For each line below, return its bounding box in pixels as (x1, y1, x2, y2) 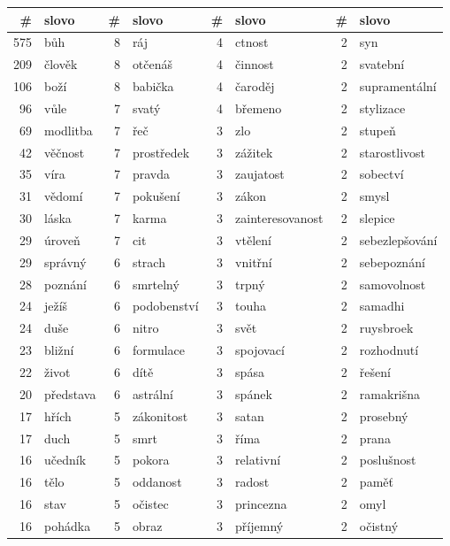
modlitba (44, 120, 93, 139)
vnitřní (235, 252, 272, 271)
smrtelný (132, 274, 179, 293)
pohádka (44, 516, 91, 534)
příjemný (235, 516, 284, 534)
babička (132, 77, 174, 96)
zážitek (235, 142, 273, 161)
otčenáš (132, 55, 173, 73)
